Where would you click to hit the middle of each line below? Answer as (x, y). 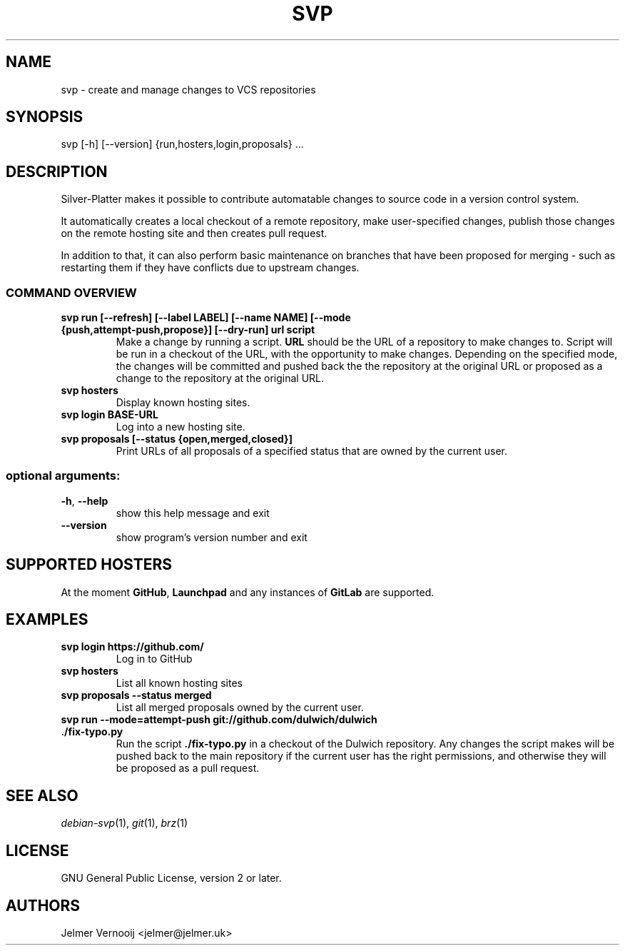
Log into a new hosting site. (181, 427)
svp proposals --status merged (136, 695)
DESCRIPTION (57, 171)
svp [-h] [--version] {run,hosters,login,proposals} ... (182, 144)
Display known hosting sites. (183, 403)
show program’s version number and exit (212, 537)
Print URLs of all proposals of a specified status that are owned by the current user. (312, 451)
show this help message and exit (193, 513)
